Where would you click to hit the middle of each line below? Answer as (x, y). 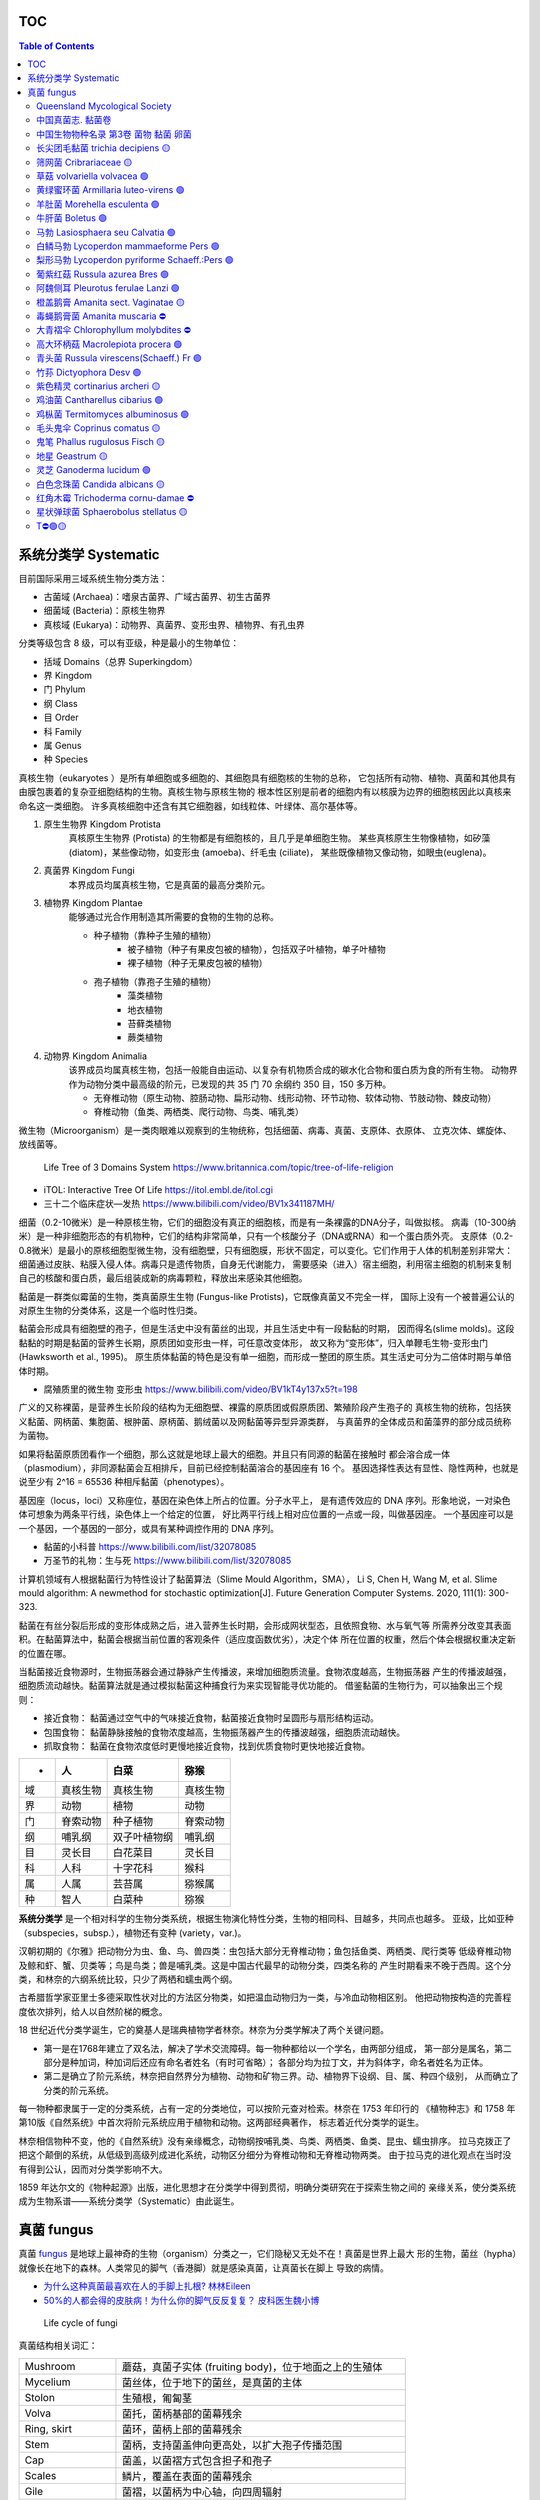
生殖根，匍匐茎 (157, 2398)
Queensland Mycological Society (104, 106)
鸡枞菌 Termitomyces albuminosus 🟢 (113, 414)
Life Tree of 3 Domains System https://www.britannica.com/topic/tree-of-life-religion (218, 1167)
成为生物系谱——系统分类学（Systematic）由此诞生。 (129, 2201)
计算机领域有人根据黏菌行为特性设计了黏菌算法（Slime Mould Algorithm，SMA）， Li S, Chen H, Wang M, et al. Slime (258, 1579)
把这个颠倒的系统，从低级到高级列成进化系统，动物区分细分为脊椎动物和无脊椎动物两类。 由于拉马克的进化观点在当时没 (265, 2155)
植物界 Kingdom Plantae (93, 902)
